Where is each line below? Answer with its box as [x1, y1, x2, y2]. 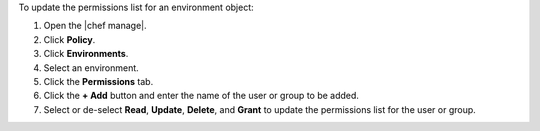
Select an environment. [43, 61, 139, 74]
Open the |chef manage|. [43, 20, 147, 32]
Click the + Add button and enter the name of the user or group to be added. [43, 90, 360, 102]
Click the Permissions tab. [43, 75, 154, 87]
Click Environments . [43, 48, 129, 60]
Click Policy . [43, 33, 96, 45]
